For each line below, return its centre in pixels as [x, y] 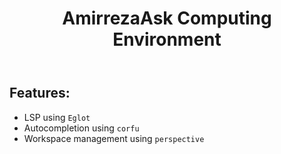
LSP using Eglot [57, 117]
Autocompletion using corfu [81, 128]
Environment [167, 39]
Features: [40, 93]
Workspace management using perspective [114, 138]
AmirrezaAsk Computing [167, 18]
